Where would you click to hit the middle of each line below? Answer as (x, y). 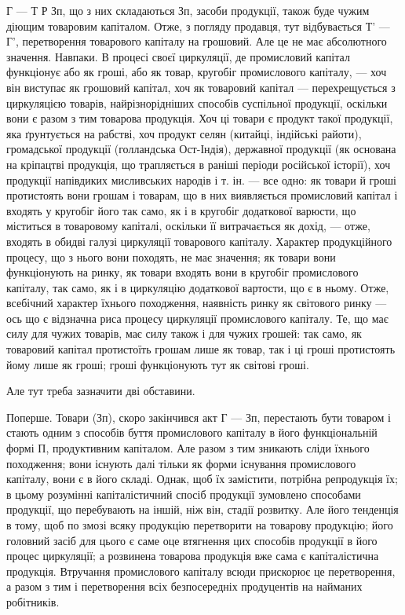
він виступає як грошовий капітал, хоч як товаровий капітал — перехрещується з (201, 87)
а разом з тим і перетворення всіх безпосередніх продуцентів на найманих (184, 586)
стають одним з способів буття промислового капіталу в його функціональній (192, 432)
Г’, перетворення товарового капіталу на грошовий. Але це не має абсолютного (197, 41)
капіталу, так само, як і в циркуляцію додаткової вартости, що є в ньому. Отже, (198, 287)
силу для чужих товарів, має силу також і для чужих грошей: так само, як (184, 333)
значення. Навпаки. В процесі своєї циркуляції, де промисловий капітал (178, 56)
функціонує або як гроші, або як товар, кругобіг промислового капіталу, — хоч (197, 72)
